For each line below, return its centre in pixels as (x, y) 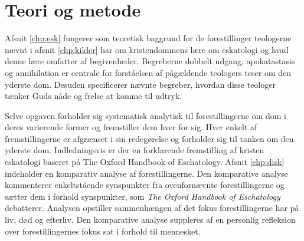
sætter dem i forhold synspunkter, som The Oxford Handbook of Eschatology (143, 196)
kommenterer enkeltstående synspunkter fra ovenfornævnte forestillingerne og (145, 185)
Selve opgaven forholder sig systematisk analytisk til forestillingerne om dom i (146, 115)
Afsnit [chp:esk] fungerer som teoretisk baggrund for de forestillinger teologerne (148, 38)
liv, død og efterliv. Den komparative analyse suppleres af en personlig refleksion (150, 219)
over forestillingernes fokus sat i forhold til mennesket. (103, 231)
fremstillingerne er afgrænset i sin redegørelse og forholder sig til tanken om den (149, 138)
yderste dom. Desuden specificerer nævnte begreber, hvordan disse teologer (140, 84)
